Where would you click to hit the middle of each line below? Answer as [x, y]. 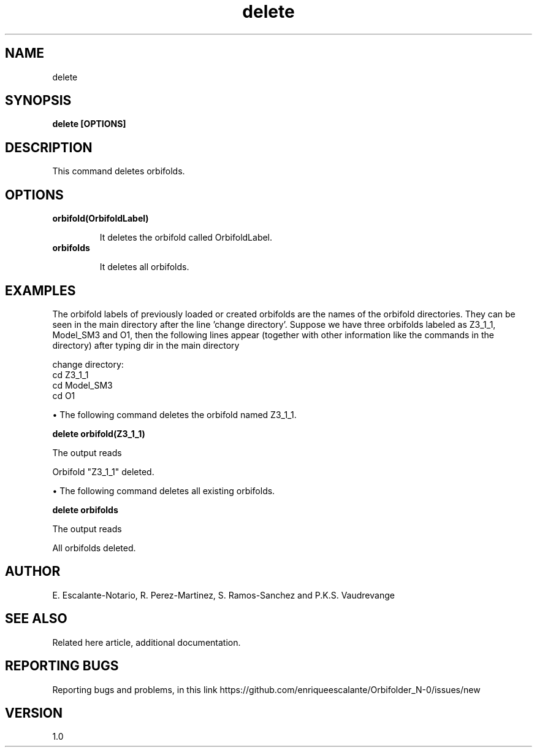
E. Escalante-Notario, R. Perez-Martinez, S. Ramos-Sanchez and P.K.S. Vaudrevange [223, 595]
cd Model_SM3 [82, 385]
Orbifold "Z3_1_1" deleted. [103, 471]
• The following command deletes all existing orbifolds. [164, 490]
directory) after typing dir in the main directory [146, 345]
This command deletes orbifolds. [119, 171]
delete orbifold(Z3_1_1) [99, 433]
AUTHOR [33, 572]
